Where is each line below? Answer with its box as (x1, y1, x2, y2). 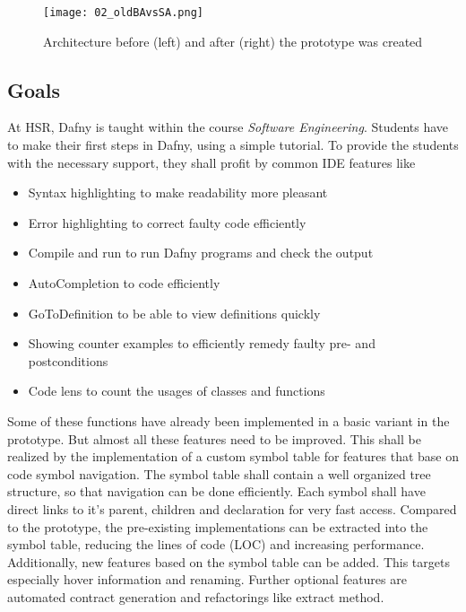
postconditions (28, 351, 108, 370)
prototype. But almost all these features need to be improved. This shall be (7, 429, 421, 448)
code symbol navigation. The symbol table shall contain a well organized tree (7, 464, 431, 483)
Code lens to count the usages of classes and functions (28, 381, 325, 400)
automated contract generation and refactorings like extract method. (7, 587, 384, 606)
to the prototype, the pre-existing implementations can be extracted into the (7, 517, 428, 536)
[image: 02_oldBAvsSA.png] (43, 6, 203, 19)
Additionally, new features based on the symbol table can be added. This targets (7, 552, 450, 571)
